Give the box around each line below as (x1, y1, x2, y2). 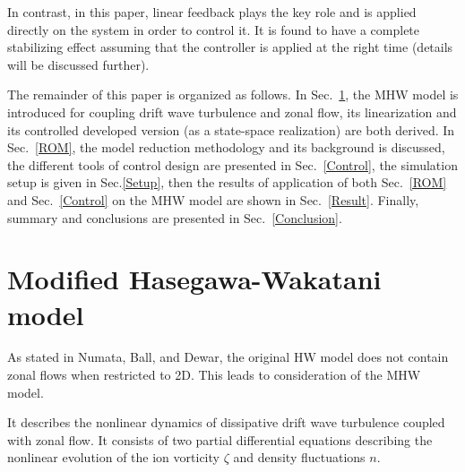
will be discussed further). (7, 55, 150, 73)
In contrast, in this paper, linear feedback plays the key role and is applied (7, 3, 417, 21)
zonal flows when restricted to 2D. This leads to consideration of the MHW (7, 365, 421, 384)
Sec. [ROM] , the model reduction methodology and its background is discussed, (7, 138, 445, 157)
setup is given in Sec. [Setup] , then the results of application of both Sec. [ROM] (7, 173, 447, 192)
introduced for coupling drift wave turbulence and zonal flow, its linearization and (7, 102, 457, 121)
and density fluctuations (233, 448, 366, 467)
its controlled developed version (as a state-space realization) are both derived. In (7, 120, 455, 139)
